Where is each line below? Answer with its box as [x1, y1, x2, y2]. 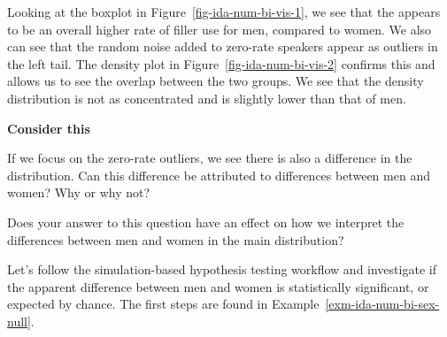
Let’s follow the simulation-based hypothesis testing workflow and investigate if [7, 260, 436, 279]
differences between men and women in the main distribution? [7, 230, 344, 249]
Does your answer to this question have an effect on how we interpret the [7, 212, 405, 231]
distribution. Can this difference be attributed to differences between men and [7, 165, 430, 184]
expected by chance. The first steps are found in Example [7, 295, 320, 313]
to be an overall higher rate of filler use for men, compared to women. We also [7, 19, 432, 38]
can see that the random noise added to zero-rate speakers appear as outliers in [7, 37, 438, 56]
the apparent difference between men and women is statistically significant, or [7, 277, 429, 295]
